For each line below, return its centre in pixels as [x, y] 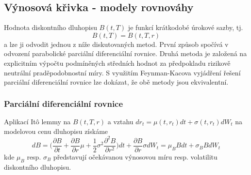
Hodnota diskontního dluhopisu [50, 27]
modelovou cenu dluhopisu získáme [56, 131]
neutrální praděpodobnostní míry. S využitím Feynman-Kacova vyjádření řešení [122, 72]
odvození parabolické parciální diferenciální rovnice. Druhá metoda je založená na [125, 53]
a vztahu [120, 121]
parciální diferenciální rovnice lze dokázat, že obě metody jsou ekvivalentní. [116, 82]
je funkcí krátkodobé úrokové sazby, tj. [185, 27]
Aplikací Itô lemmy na [37, 121]
